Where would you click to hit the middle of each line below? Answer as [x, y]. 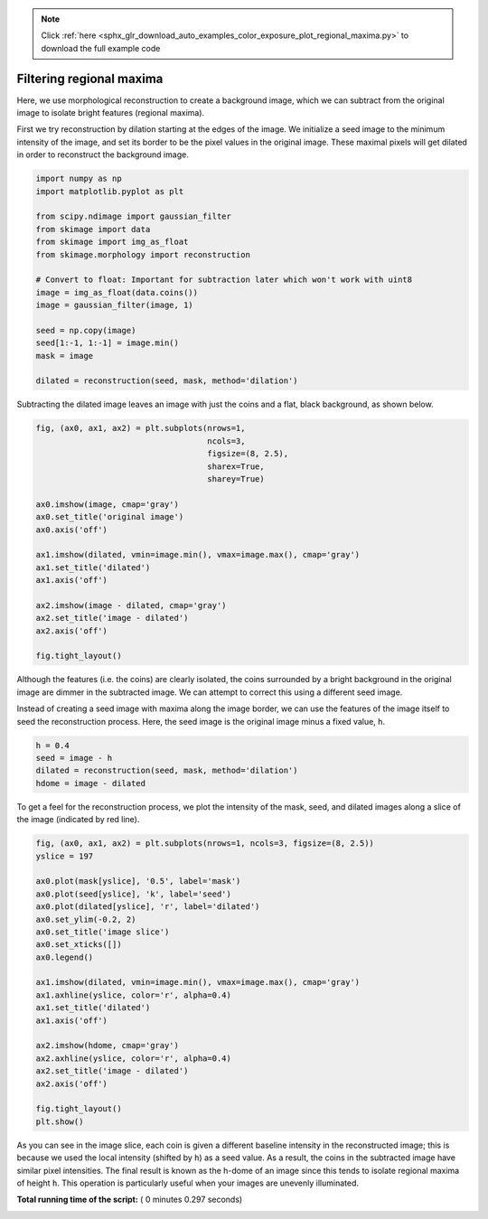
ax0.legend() [65, 957]
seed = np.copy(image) [86, 330]
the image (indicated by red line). [78, 820]
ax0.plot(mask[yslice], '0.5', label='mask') [138, 881]
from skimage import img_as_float [112, 242]
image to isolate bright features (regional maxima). [111, 113]
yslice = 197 [65, 856]
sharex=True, [236, 466]
